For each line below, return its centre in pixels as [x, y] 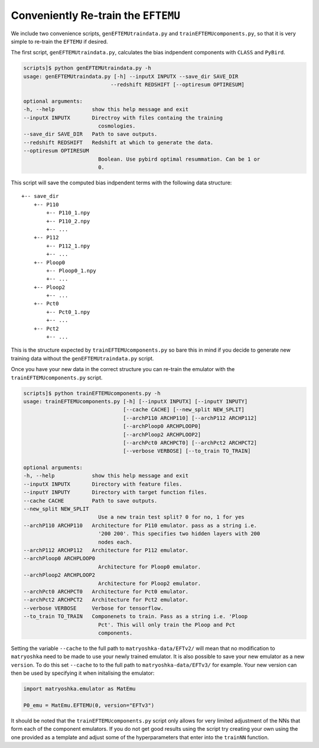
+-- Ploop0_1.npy [71, 271]
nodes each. [115, 542]
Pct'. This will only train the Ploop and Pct [167, 625]
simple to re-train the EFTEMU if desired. [60, 41]
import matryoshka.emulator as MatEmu [79, 689]
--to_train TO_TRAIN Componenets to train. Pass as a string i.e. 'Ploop [136, 617]
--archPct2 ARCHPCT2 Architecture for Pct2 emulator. [106, 600]
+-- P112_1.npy [68, 246]
